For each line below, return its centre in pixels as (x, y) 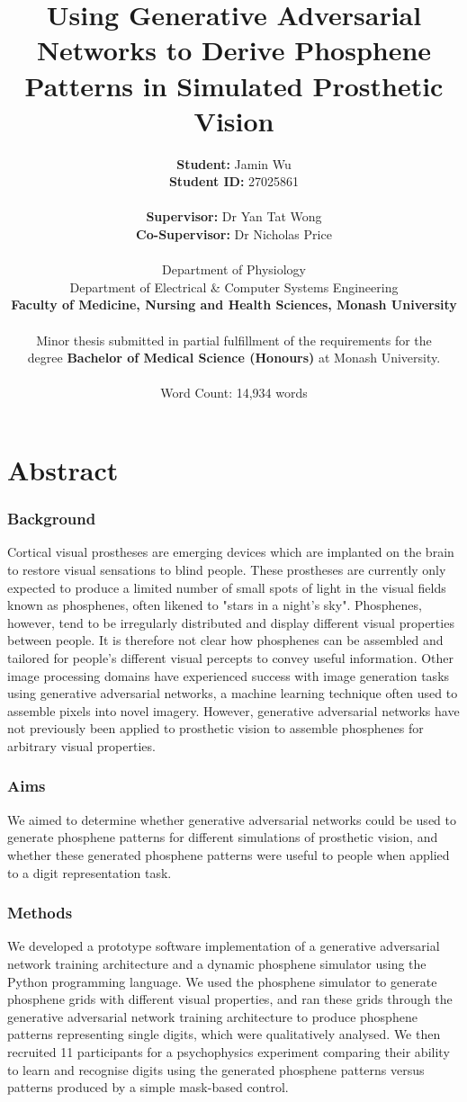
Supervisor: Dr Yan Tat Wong (234, 216)
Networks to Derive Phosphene (234, 50)
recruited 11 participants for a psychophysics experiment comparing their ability (229, 1051)
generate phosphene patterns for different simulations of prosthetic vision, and (223, 837)
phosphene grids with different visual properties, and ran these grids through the (230, 999)
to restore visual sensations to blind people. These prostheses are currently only (227, 569)
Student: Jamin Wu (234, 163)
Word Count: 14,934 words (234, 393)
